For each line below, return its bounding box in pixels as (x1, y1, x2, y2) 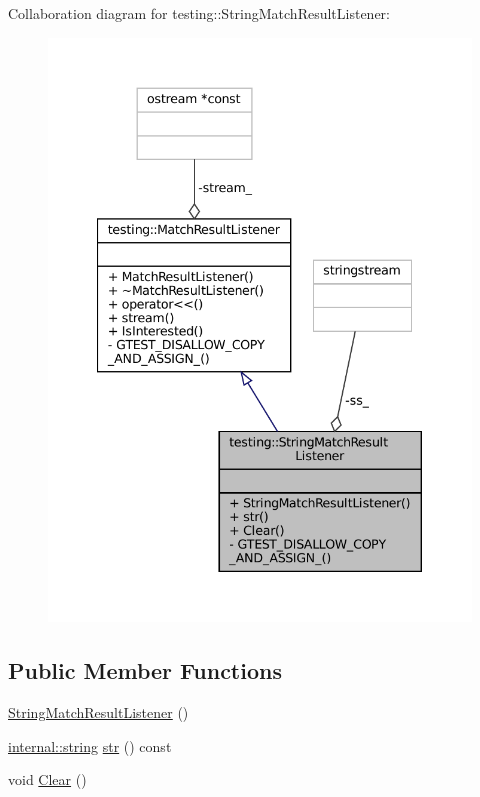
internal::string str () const (8, 735, 172, 756)
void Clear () (8, 769, 87, 790)
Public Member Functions (8, 655, 282, 686)
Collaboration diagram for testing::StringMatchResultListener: (8, 3, 390, 23)
